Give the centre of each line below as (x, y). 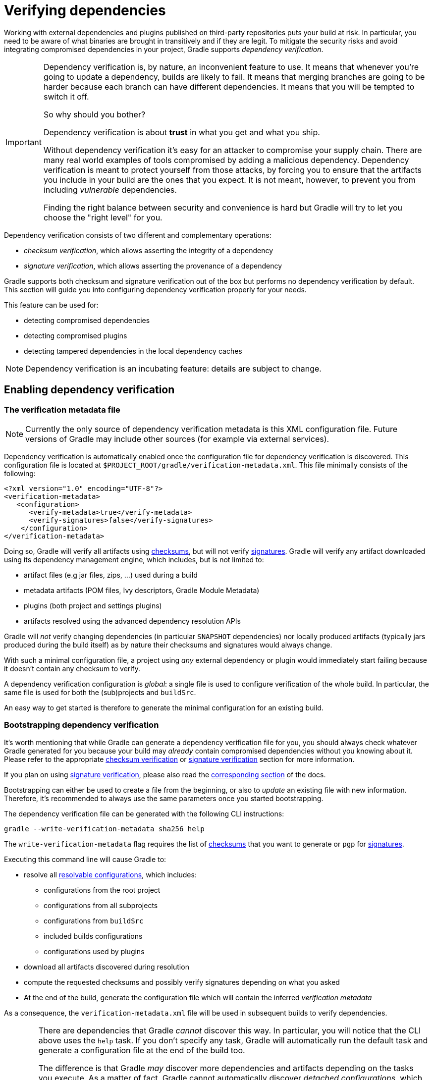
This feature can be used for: (51, 305)
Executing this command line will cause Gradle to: (85, 859)
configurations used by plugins (94, 951)
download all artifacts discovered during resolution (107, 967)
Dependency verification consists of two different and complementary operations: (138, 235)
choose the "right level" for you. (103, 217)
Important (24, 142)
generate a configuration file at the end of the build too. (142, 1050)
